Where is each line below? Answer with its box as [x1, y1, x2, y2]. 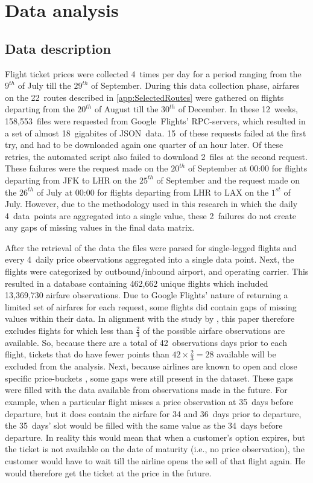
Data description [5, 39, 111, 57]
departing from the [5, 103, 75, 115]
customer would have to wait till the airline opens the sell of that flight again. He [5, 455, 305, 467]
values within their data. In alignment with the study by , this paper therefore [5, 312, 295, 325]
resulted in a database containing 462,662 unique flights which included [5, 277, 268, 289]
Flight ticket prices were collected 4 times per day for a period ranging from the [5, 67, 302, 80]
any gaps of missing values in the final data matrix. [5, 221, 195, 234]
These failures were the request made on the [5, 162, 168, 174]
